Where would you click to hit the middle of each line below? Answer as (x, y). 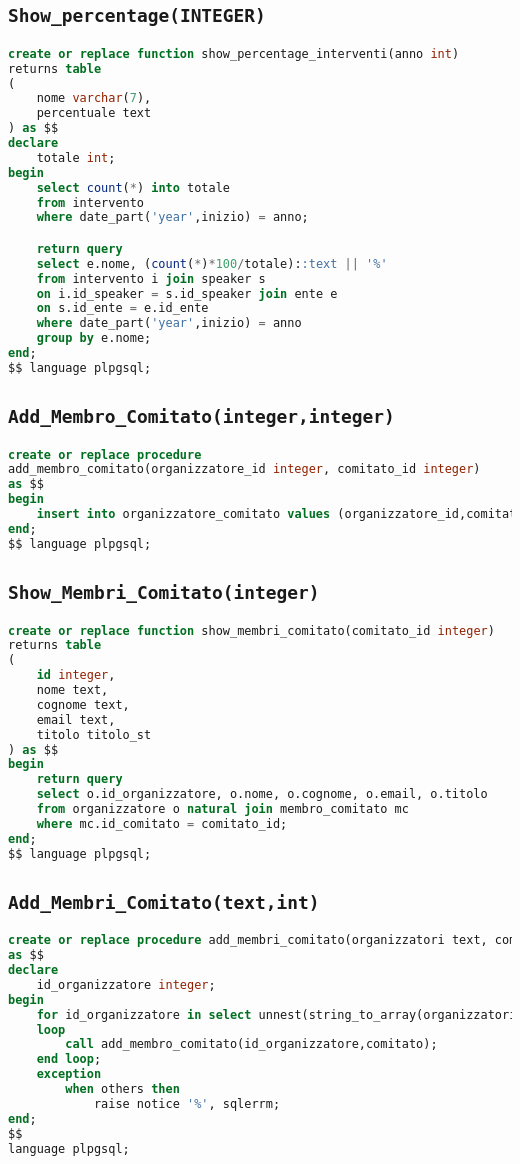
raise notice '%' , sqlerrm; (187, 1103)
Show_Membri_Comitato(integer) (164, 593)
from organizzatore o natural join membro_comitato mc (222, 809)
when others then (122, 1089)
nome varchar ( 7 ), (94, 98)
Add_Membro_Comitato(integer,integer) (201, 417)
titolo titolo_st (94, 734)
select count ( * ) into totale (133, 187)
